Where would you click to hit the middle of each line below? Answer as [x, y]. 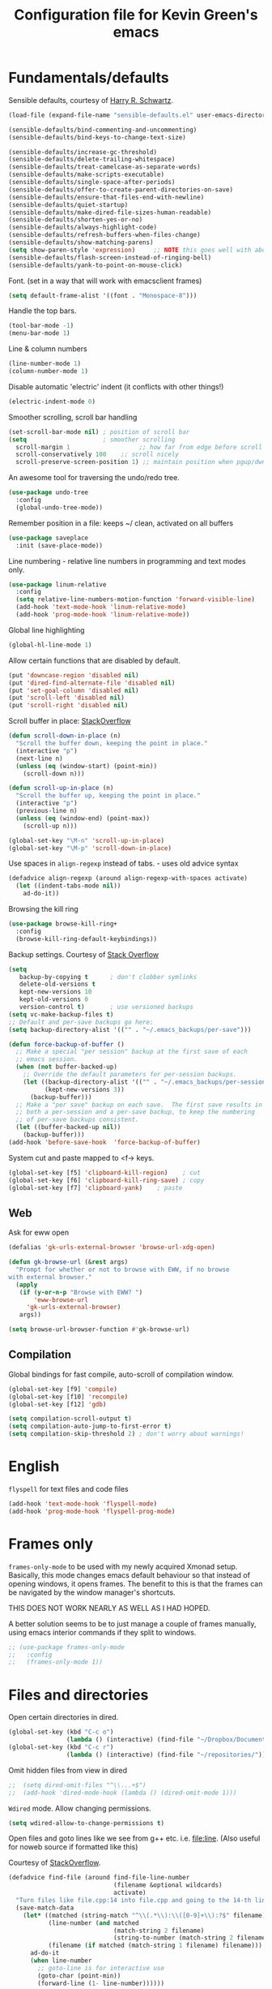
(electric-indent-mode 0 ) [52, 402]
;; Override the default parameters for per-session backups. [130, 1075]
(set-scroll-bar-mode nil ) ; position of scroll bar [99, 432]
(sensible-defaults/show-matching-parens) [81, 243]
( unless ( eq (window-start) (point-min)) [87, 766]
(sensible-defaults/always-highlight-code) [83, 228]
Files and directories [79, 1695]
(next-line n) [39, 758]
